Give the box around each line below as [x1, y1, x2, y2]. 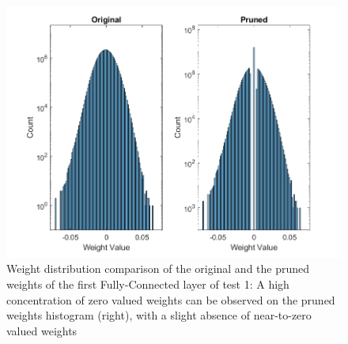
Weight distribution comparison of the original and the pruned [6, 260, 310, 277]
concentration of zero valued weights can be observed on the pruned [6, 291, 335, 308]
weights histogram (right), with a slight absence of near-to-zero [6, 307, 312, 323]
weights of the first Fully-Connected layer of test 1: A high [6, 276, 289, 293]
